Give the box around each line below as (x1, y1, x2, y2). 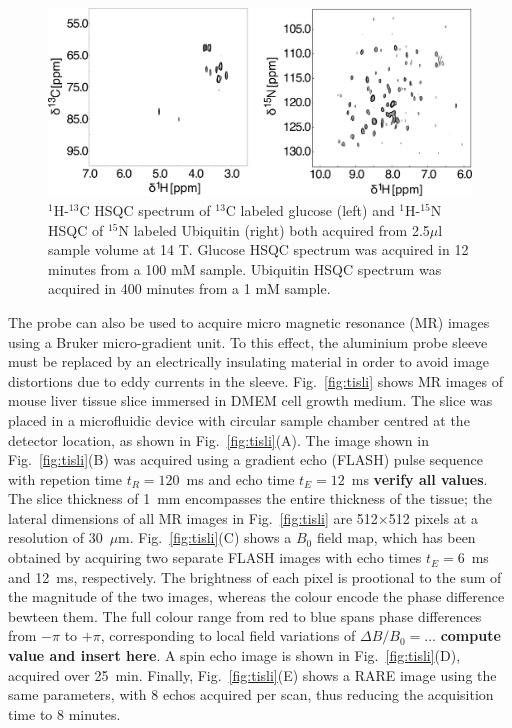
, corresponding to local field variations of (100, 625, 356, 646)
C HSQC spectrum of (79, 199, 211, 220)
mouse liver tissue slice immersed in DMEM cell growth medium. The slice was (8, 390, 493, 411)
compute (440, 625, 501, 646)
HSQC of (48, 219, 104, 240)
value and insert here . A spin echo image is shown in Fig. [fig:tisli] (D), (8, 645, 461, 666)
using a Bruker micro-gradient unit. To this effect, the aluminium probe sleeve (8, 331, 488, 352)
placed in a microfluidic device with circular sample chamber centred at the (8, 409, 470, 430)
